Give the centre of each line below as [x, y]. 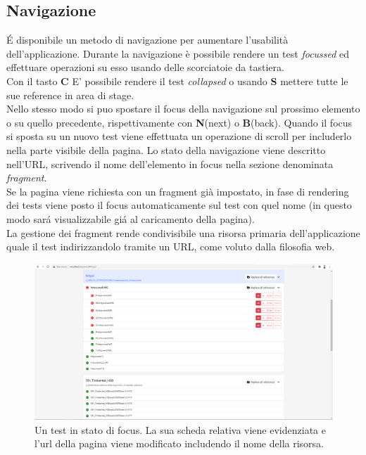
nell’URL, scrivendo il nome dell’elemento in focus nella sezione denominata [170, 164]
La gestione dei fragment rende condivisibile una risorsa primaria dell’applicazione [183, 232]
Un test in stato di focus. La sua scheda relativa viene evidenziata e [180, 429]
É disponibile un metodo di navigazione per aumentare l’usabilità [147, 40]
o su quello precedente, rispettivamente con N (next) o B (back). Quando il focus [179, 122]
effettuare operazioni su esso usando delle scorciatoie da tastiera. [145, 67]
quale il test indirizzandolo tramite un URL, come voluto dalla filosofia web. [171, 246]
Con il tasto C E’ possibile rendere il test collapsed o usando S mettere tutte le [177, 81]
